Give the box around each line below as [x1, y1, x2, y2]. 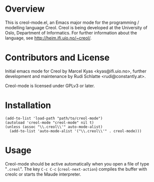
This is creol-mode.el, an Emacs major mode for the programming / [5, 19, 139, 25]
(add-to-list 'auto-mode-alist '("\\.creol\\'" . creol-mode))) [9, 128, 142, 133]
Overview [5, 3, 45, 15]
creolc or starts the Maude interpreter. [5, 171, 81, 177]
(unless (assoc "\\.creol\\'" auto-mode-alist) [5, 124, 103, 129]
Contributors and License [5, 52, 110, 63]
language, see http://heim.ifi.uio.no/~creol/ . [5, 35, 92, 41]
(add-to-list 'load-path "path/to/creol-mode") [5, 116, 103, 121]
